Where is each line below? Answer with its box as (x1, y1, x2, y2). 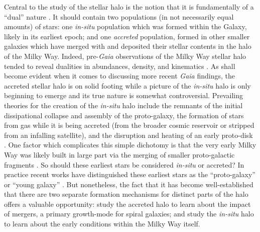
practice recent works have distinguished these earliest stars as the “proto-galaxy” (4, 169, 255, 180)
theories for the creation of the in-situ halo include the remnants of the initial (4, 100, 243, 110)
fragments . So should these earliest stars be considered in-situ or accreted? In (4, 159, 244, 170)
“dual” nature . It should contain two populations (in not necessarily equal (4, 11, 234, 22)
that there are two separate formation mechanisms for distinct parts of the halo (4, 189, 248, 199)
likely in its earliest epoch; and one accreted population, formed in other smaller (4, 31, 250, 41)
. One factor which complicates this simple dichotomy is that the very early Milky (4, 139, 256, 150)
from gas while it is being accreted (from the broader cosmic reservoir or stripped (4, 120, 254, 130)
